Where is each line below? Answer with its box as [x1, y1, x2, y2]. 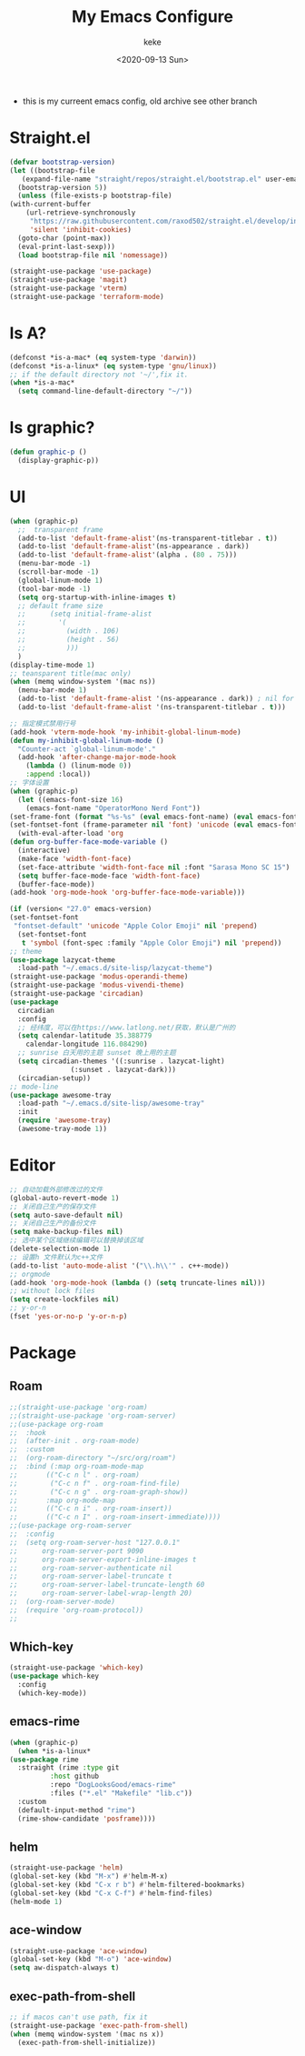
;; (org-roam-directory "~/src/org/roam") [9, 1453, 177, 1463]
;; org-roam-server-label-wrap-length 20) [9, 1589, 193, 1598]
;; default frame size [17, 601, 103, 610]
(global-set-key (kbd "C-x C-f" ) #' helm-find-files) [9, 1889, 213, 1898]
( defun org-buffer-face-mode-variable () [9, 837, 169, 847]
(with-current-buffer [9, 200, 92, 209]
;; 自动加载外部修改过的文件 [9, 1185, 103, 1194]
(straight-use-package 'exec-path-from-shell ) [9, 2021, 189, 2030]
